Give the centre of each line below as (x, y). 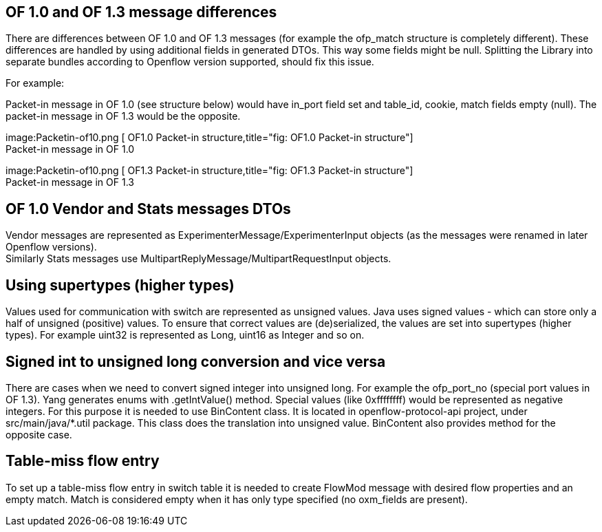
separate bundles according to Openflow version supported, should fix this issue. (190, 62)
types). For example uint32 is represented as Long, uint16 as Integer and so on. (185, 335)
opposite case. (39, 434)
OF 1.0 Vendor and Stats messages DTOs (148, 209)
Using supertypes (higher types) (120, 285)
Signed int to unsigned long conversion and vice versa (196, 361)
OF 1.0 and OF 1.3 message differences (141, 12)
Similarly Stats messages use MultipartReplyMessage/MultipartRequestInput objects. (198, 259)
